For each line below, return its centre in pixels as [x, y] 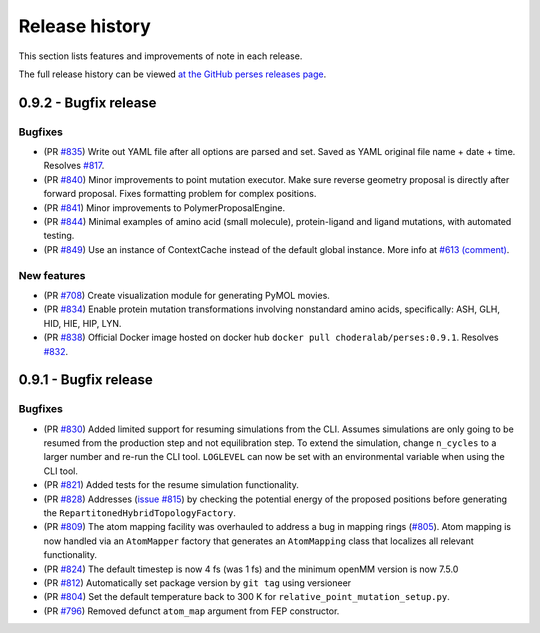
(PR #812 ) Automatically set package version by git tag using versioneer [197, 582]
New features [52, 275]
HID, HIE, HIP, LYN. [82, 323]
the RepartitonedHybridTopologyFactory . [140, 513]
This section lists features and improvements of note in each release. [160, 56]
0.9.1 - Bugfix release [86, 380]
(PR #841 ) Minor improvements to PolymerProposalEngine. [164, 207]
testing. [59, 236]
